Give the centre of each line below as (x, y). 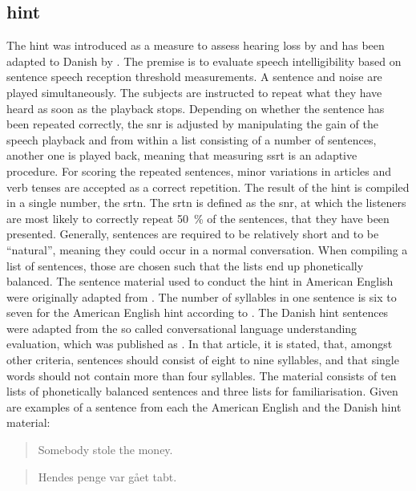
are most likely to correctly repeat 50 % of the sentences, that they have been (198, 218)
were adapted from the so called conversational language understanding (182, 328)
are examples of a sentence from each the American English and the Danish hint (204, 406)
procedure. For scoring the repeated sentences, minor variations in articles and (199, 170)
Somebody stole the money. (105, 450)
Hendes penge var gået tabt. (107, 476)
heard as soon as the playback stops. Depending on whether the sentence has (196, 108)
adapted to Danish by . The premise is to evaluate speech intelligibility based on (204, 61)
